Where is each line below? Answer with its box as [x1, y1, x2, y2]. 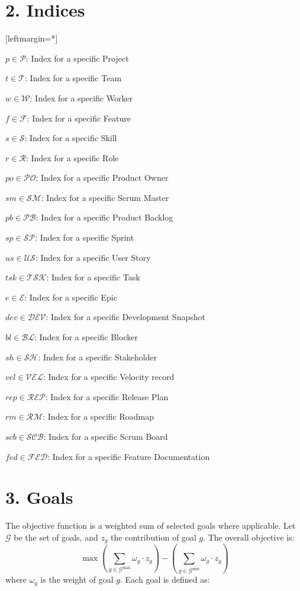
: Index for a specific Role [25, 151, 119, 164]
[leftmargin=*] [5, 32, 58, 44]
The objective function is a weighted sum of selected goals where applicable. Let [5, 519, 296, 532]
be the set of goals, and [14, 531, 98, 543]
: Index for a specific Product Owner [36, 171, 169, 184]
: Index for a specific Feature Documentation [47, 450, 210, 462]
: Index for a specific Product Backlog [36, 211, 173, 223]
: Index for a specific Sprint [35, 231, 134, 244]
